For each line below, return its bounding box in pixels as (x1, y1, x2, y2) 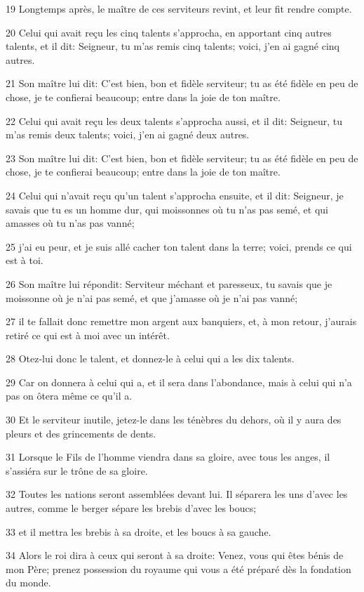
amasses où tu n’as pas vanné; (6, 216, 135, 230)
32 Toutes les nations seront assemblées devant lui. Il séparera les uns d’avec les (6, 487, 348, 501)
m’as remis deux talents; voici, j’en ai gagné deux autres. (6, 127, 250, 142)
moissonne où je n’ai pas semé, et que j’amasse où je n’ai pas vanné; (6, 290, 298, 305)
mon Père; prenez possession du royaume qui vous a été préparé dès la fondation (6, 561, 351, 576)
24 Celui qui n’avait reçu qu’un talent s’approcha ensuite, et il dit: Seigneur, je (6, 188, 344, 202)
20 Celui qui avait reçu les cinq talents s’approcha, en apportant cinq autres (6, 25, 332, 39)
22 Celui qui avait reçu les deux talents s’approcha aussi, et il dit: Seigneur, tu (6, 113, 343, 128)
